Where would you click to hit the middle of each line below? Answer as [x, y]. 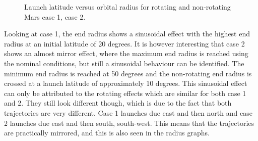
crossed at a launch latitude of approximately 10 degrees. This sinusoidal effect [126, 83]
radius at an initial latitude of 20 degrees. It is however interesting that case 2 [124, 43]
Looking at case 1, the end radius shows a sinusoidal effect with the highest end [127, 34]
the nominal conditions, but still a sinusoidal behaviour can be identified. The [124, 63]
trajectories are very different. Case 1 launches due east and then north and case [128, 112]
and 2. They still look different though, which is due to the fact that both [118, 103]
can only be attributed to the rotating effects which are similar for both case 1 [125, 93]
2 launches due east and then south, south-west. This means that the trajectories [129, 123]
